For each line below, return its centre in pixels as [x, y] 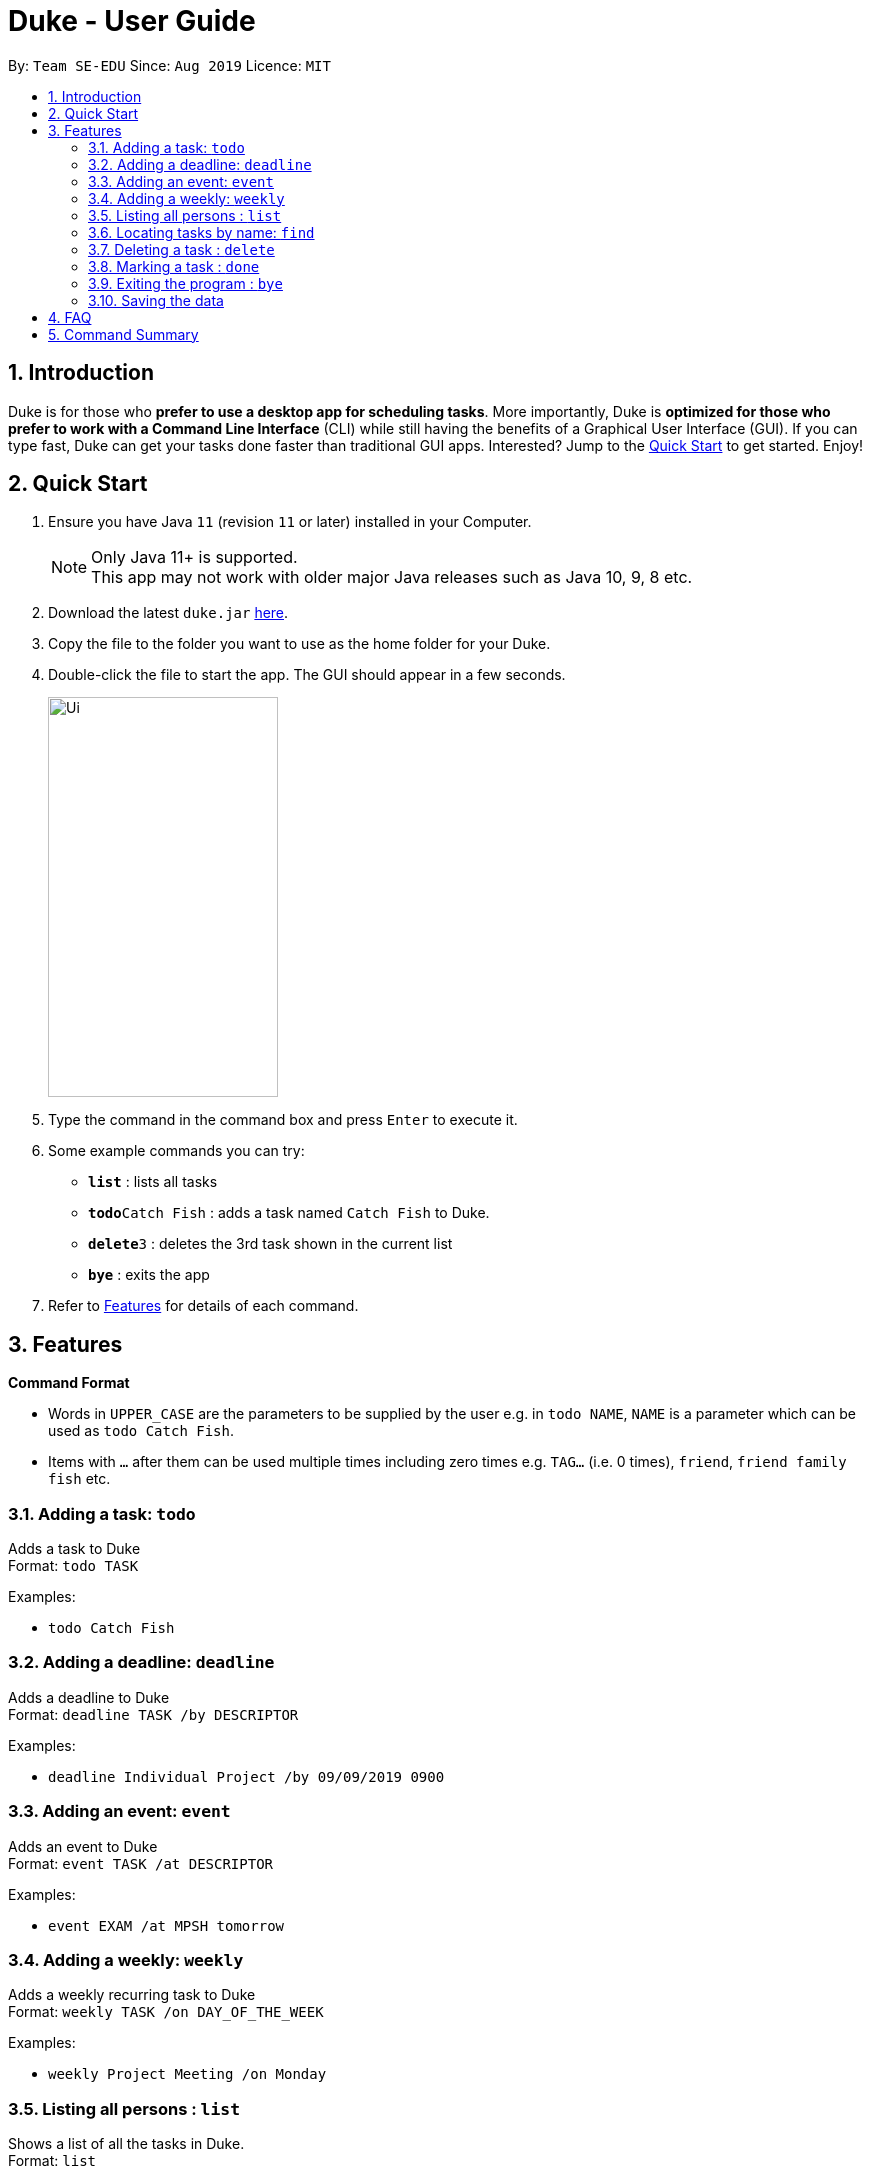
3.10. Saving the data [156, 300]
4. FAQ [70, 317]
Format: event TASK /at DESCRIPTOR [140, 1863]
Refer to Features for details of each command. [203, 1306]
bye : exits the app [149, 1275]
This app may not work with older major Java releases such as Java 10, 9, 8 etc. [392, 577]
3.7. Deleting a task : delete [181, 249]
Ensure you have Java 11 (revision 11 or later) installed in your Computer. [290, 522]
